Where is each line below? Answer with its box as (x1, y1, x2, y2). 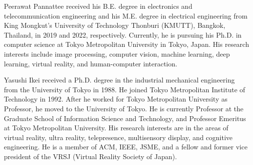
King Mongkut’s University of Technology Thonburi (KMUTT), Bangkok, (4, 20, 226, 30)
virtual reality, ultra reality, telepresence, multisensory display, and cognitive (4, 132, 233, 142)
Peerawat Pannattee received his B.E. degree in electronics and (4, 1, 192, 11)
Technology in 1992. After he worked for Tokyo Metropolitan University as (4, 94, 228, 104)
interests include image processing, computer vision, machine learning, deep (4, 48, 230, 59)
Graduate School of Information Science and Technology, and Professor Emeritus (4, 113, 246, 123)
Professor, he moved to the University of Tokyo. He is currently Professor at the (4, 103, 244, 113)
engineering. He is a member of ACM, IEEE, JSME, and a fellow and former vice (4, 142, 248, 152)
